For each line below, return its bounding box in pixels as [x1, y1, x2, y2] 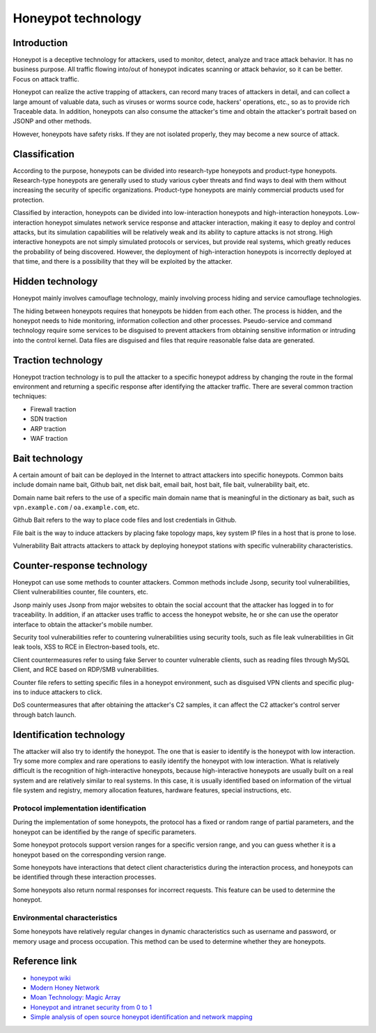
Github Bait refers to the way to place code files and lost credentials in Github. [13, 516, 237, 525]
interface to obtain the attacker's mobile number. [13, 620, 153, 628]
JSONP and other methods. [13, 117, 92, 126]
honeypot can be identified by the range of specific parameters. [13, 827, 196, 836]
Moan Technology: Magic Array [30, 993, 121, 1002]
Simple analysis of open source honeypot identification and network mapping [30, 1013, 253, 1021]
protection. [13, 195, 45, 204]
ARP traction [30, 424, 66, 432]
